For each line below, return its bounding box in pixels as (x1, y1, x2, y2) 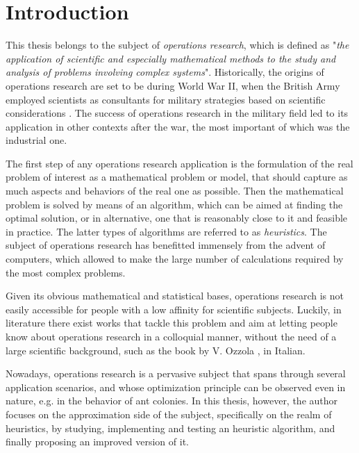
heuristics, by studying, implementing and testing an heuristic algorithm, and (6, 420, 335, 435)
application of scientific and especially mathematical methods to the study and (6, 51, 336, 65)
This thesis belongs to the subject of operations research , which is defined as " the (6, 38, 349, 52)
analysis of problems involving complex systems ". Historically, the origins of (6, 65, 324, 79)
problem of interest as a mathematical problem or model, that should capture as (6, 170, 348, 184)
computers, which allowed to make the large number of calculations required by (6, 252, 344, 266)
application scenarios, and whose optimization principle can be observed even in (6, 379, 346, 394)
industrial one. (6, 133, 67, 147)
